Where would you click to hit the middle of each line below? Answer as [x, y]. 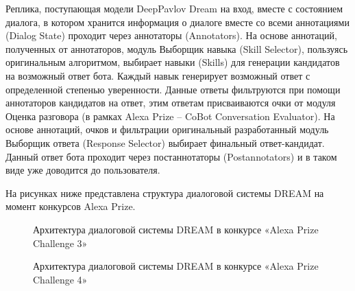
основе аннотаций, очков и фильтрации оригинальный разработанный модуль [167, 129]
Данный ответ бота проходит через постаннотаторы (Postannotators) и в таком [171, 156]
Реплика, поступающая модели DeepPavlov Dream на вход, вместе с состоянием [174, 8]
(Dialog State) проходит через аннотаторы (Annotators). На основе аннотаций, [171, 35]
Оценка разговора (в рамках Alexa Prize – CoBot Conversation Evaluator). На [170, 116]
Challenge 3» [60, 243]
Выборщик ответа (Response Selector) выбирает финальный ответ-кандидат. [165, 142]
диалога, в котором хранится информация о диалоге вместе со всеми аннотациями [177, 22]
